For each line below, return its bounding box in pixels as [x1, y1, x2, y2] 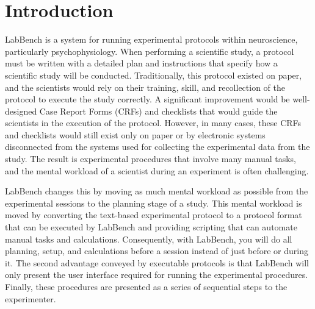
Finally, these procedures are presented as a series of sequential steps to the [5, 280, 288, 293]
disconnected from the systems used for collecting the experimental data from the [5, 140, 310, 153]
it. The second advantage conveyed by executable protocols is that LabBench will [5, 256, 310, 269]
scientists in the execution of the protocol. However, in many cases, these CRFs [5, 116, 302, 129]
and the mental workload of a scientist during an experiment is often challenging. [5, 164, 309, 177]
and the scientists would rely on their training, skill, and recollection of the [5, 80, 285, 93]
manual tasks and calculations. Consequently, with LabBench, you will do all [5, 232, 292, 245]
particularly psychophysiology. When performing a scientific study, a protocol [5, 44, 294, 57]
